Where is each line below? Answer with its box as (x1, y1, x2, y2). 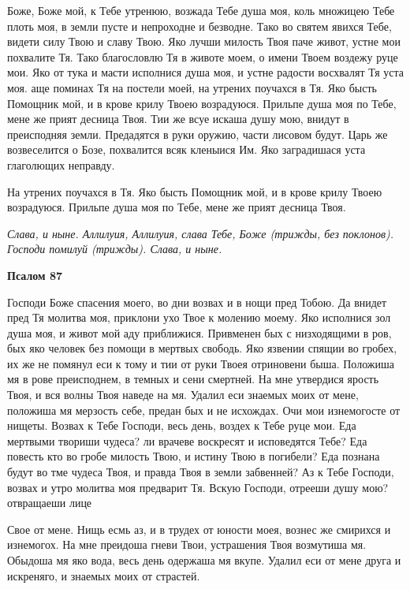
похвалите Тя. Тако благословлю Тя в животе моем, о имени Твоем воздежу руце (7, 48, 398, 65)
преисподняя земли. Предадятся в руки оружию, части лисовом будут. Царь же (7, 125, 388, 142)
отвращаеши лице (7, 494, 92, 511)
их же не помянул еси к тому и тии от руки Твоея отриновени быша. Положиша (7, 355, 394, 371)
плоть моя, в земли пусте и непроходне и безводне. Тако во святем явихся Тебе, (7, 17, 392, 34)
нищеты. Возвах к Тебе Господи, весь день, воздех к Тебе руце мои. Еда (7, 417, 356, 434)
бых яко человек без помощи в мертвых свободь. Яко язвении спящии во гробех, (7, 340, 397, 356)
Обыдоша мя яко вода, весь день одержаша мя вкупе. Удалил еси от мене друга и (7, 552, 401, 568)
